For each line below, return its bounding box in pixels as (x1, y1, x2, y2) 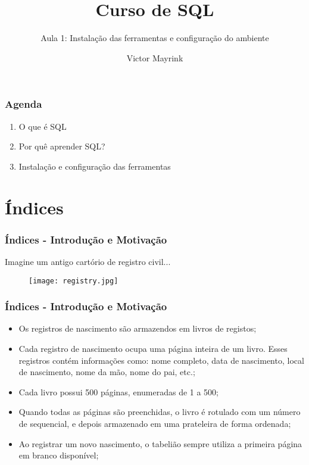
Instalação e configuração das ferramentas (18, 160, 171, 172)
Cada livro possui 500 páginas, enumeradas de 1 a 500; (18, 385, 219, 398)
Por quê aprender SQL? (18, 140, 105, 152)
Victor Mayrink (126, 51, 183, 64)
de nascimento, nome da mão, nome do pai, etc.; (18, 366, 195, 378)
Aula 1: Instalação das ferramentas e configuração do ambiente (40, 32, 269, 44)
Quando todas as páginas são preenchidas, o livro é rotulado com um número (18, 405, 301, 418)
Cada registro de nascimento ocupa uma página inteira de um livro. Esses (18, 342, 288, 355)
